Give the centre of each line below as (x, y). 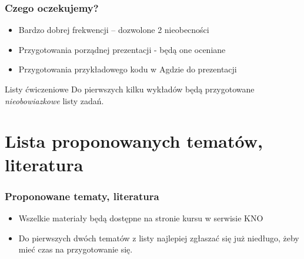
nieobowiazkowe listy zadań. (54, 100)
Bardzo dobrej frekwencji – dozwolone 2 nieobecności (114, 30)
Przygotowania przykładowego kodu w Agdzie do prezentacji (128, 69)
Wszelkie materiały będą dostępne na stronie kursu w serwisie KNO (141, 218)
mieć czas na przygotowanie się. (76, 249)
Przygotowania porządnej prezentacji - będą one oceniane (122, 49)
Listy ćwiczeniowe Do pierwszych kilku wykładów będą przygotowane (130, 89)
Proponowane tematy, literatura (82, 196)
